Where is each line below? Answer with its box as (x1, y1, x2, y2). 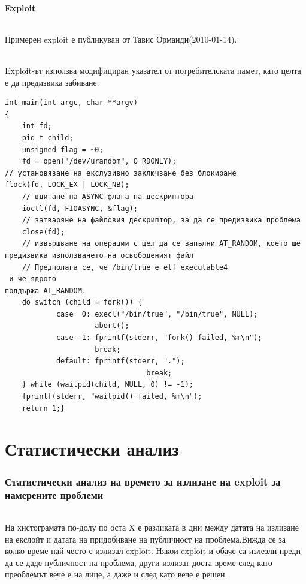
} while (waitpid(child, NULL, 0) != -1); (22, 380, 193, 389)
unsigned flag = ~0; (22, 145, 104, 154)
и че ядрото (9, 275, 56, 284)
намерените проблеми (5, 487, 104, 502)
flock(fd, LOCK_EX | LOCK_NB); (5, 180, 129, 189)
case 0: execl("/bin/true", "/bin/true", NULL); (56, 309, 258, 318)
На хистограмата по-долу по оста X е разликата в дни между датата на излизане (5, 520, 299, 533)
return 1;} (22, 404, 65, 413)
